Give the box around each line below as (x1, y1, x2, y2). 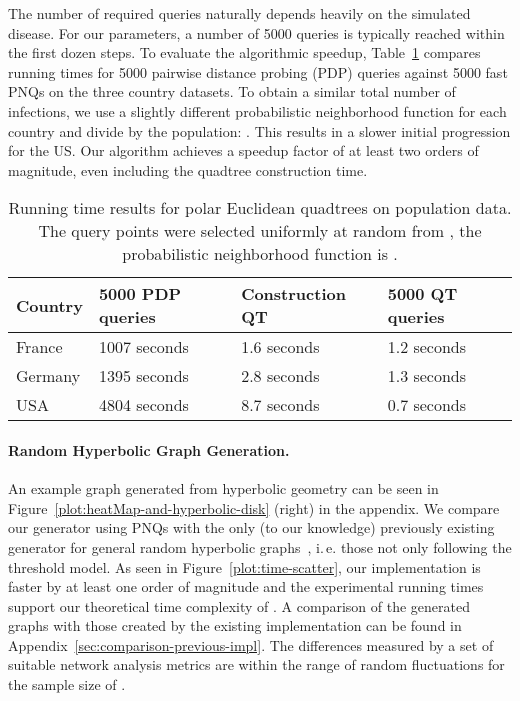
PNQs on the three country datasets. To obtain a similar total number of (8, 81, 456, 102)
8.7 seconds (241, 393, 320, 417)
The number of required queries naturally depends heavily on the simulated (8, 3, 471, 23)
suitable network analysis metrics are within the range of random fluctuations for (8, 654, 505, 675)
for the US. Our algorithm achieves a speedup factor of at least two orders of (8, 140, 479, 161)
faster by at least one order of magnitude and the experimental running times (8, 576, 484, 597)
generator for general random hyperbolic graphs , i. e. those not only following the (8, 536, 512, 557)
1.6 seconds (241, 335, 320, 359)
